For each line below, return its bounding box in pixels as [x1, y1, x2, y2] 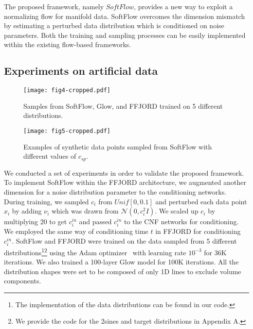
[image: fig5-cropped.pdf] [23, 128, 110, 135]
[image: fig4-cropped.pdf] [23, 87, 110, 94]
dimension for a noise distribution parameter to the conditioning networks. [4, 186, 227, 197]
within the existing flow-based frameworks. [4, 39, 131, 49]
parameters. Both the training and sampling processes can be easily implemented [4, 30, 246, 40]
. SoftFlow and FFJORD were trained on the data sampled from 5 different [12, 235, 237, 246]
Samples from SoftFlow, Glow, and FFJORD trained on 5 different [23, 100, 223, 111]
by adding [12, 206, 42, 216]
